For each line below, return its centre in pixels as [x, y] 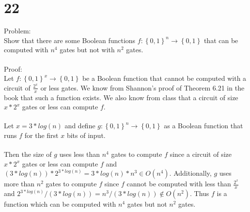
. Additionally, [190, 173]
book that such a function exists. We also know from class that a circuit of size [121, 97]
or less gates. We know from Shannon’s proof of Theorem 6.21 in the [142, 87]
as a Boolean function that [203, 126]
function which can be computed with [60, 204]
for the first [41, 135]
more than [19, 184]
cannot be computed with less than [179, 184]
